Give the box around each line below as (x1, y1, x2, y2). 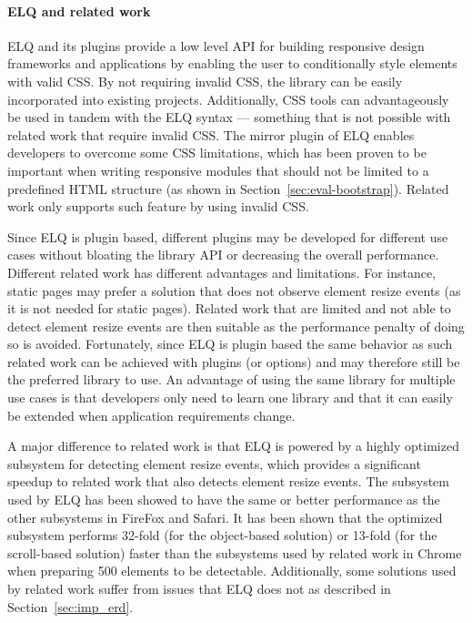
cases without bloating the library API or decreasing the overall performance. (7, 245, 439, 264)
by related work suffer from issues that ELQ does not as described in (7, 579, 391, 598)
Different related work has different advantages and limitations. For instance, (7, 262, 437, 281)
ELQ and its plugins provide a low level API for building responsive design (7, 36, 425, 55)
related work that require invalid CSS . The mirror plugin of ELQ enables (7, 125, 415, 144)
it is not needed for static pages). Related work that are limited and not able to (7, 299, 451, 318)
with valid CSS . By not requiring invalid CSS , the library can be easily (7, 71, 403, 90)
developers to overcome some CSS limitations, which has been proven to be (7, 143, 427, 162)
